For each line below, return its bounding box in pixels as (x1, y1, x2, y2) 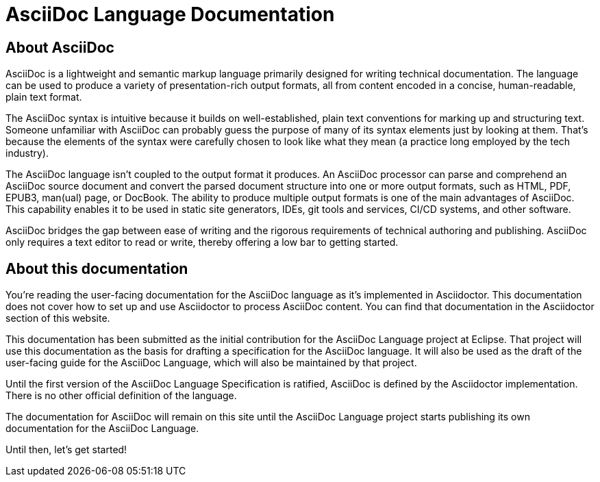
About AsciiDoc (5, 38, 114, 56)
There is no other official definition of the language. (5, 390, 237, 402)
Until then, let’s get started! (5, 444, 127, 456)
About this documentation (5, 259, 188, 277)
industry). (5, 147, 49, 160)
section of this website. (5, 312, 110, 325)
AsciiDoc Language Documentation (5, 3, 335, 26)
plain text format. (5, 91, 82, 103)
